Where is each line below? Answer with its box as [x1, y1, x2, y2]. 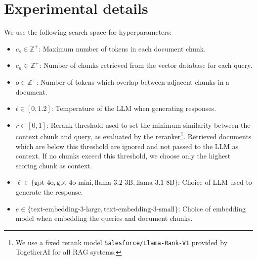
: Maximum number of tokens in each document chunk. [39, 43, 206, 53]
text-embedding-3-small [103, 206, 175, 213]
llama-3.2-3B [94, 179, 133, 187]
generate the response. [15, 186, 83, 197]
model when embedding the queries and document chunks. [15, 213, 193, 223]
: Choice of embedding [178, 203, 246, 213]
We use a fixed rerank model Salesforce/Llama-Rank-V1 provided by [15, 237, 228, 247]
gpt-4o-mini [56, 179, 92, 187]
